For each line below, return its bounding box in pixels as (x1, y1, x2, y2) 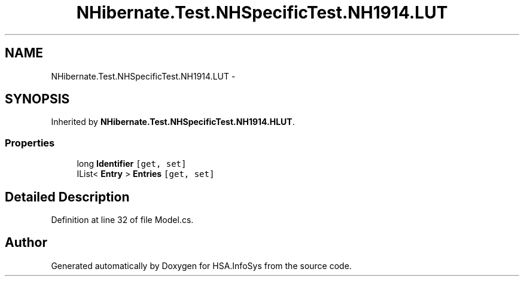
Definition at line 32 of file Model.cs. (51, 215, 194, 225)
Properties (5, 136, 55, 149)
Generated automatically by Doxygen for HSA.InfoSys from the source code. (51, 260, 352, 271)
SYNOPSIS (5, 91, 70, 107)
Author (5, 235, 47, 251)
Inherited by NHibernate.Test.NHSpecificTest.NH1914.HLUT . (51, 117, 295, 127)
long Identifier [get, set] (77, 158, 187, 169)
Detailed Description (5, 189, 130, 204)
